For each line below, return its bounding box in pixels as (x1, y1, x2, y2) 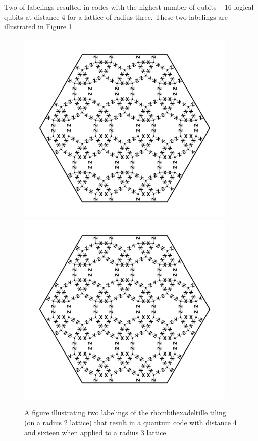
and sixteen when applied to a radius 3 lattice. (24, 427, 168, 437)
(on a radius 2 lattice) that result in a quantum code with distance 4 (24, 417, 237, 428)
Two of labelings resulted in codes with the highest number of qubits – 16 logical (4, 2, 254, 12)
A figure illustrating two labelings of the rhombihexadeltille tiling (24, 407, 226, 418)
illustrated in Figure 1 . (4, 21, 74, 32)
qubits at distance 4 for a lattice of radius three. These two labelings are (4, 11, 228, 22)
